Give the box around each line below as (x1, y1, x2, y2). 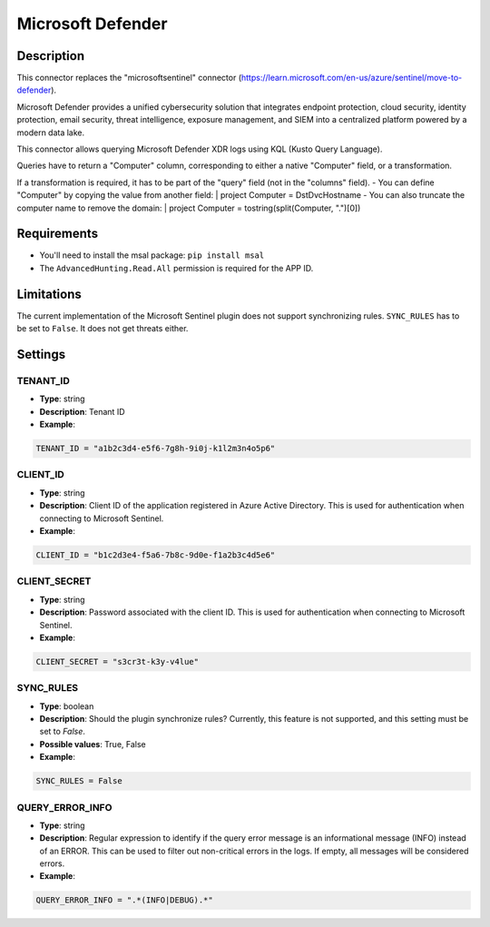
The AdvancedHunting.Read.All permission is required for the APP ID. (39, 262, 314, 273)
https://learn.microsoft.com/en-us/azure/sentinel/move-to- (240, 73, 463, 84)
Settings (16, 346, 66, 362)
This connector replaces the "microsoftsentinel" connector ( (16, 73, 242, 84)
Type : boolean (39, 700, 94, 712)
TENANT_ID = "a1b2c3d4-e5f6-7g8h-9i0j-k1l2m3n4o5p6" (35, 443, 276, 454)
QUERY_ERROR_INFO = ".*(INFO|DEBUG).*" (35, 895, 213, 905)
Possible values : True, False (39, 738, 146, 749)
